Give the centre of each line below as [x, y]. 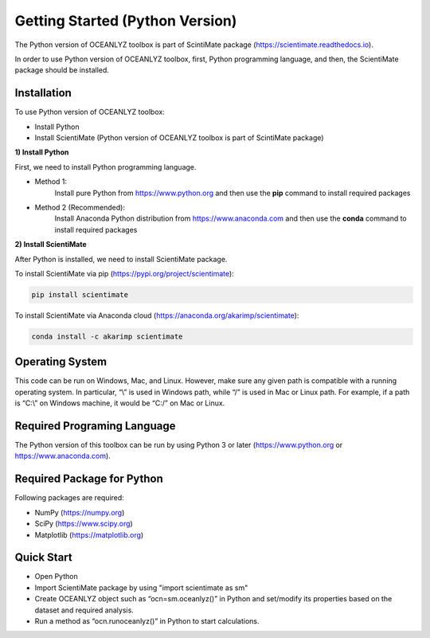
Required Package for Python [89, 479]
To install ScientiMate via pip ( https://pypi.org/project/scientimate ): [124, 273]
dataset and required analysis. [84, 610]
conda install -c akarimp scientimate [107, 336]
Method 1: [51, 182]
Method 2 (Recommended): [80, 207]
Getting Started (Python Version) [126, 21]
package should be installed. [62, 70]
